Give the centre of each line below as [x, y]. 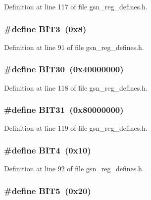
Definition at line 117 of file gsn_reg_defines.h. [76, 6]
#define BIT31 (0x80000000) [64, 110]
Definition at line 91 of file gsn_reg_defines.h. [74, 47]
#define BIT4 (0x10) [48, 150]
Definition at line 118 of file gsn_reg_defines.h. [76, 87]
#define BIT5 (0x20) [48, 190]
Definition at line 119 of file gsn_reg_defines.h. [76, 128]
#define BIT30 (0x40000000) [64, 69]
